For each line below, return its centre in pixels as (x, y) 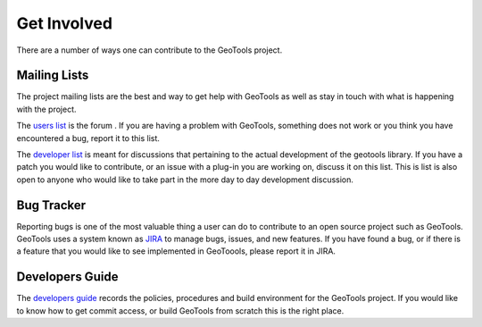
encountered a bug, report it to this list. (88, 138)
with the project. (46, 109)
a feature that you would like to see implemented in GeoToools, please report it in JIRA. (176, 251)
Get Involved (65, 23)
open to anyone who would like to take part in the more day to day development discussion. (185, 180)
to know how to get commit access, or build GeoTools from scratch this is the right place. (180, 310)
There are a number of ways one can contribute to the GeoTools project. (150, 50)
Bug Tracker (51, 205)
